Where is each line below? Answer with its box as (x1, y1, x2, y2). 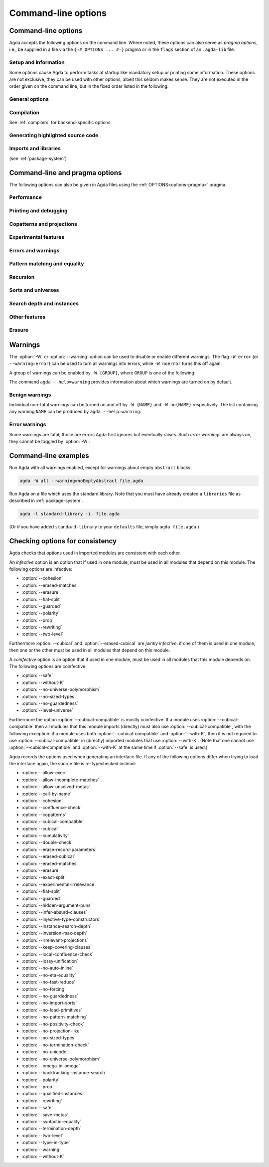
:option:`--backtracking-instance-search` (21, 1070, 107, 1076)
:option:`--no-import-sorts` (21, 1000, 77, 1006)
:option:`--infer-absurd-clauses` (21, 909, 87, 915)
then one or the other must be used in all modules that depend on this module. (9, 647, 170, 653)
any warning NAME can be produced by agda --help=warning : (9, 409, 141, 415)
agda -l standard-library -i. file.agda (19, 511, 120, 517)
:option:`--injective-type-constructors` (21, 916, 101, 922)
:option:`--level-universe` (21, 707, 73, 713)
